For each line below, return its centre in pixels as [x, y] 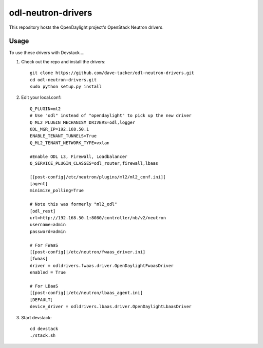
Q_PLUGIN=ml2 [45, 109]
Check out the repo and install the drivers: [63, 61]
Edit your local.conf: [41, 97]
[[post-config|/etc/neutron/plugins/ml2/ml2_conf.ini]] [98, 177]
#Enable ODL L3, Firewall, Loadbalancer [79, 156]
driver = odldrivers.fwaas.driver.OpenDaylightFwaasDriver [102, 265]
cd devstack [44, 329]
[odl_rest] [43, 211]
